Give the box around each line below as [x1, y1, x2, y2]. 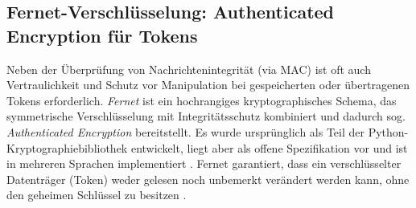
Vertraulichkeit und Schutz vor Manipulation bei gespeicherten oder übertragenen [6, 76, 410, 93]
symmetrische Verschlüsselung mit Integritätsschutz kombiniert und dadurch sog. [6, 108, 406, 124]
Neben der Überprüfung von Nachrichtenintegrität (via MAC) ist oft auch [6, 60, 371, 77]
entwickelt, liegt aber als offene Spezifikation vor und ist [130, 139, 408, 156]
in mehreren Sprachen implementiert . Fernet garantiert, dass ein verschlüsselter [6, 155, 402, 172]
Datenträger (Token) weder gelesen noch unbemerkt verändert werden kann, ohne [6, 170, 410, 187]
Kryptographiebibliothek [6, 139, 128, 156]
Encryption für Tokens [6, 22, 198, 47]
